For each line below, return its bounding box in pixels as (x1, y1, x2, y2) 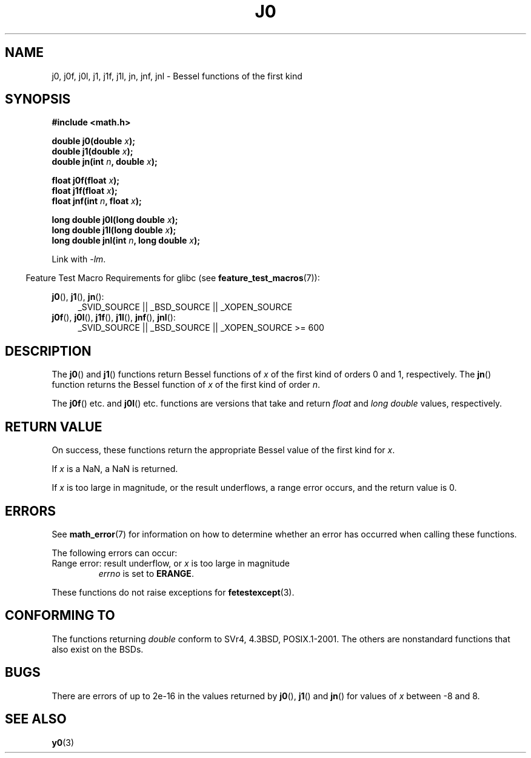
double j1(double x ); (52, 146, 133, 157)
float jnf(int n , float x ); (52, 196, 142, 207)
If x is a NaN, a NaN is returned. (52, 464, 178, 474)
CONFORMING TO (5, 608, 115, 623)
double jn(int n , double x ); (52, 156, 158, 167)
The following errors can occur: (52, 547, 178, 558)
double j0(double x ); (52, 136, 135, 147)
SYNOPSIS (5, 91, 71, 107)
